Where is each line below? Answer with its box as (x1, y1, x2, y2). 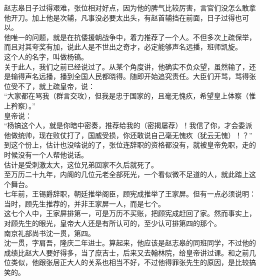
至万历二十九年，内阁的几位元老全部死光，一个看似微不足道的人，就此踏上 (4, 169, 249, 179)
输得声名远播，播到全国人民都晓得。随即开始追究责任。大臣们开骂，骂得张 (10, 71, 256, 81)
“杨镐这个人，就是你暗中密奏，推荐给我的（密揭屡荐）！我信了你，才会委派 (4, 120, 252, 130)
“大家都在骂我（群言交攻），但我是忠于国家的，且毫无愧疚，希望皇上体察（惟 (4, 90, 256, 101)
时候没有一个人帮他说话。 (4, 149, 88, 159)
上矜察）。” (4, 100, 35, 110)
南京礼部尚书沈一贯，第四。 (4, 227, 95, 238)
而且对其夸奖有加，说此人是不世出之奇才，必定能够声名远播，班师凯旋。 (4, 41, 242, 52)
